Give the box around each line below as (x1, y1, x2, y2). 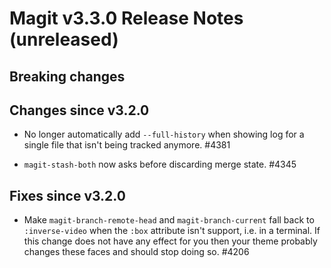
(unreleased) (9, 28, 119, 51)
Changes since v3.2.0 (9, 102, 150, 119)
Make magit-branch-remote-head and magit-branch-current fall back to (23, 214, 315, 226)
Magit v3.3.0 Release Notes (9, 7, 244, 30)
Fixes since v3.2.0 (9, 187, 126, 204)
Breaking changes (9, 68, 126, 85)
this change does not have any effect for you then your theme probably (23, 235, 318, 247)
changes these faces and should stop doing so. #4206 (23, 246, 250, 258)
